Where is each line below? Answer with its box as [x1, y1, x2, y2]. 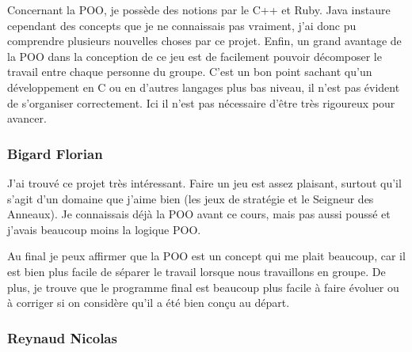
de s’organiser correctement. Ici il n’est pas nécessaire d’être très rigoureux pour [7, 94, 395, 111]
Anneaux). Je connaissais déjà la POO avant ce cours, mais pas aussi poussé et [7, 206, 391, 222]
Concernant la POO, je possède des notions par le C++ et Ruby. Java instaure [7, 2, 391, 17]
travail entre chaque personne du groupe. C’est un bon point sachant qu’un [7, 63, 372, 80]
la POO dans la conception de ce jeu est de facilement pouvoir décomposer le [7, 47, 382, 64]
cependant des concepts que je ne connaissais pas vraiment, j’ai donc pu [7, 17, 357, 33]
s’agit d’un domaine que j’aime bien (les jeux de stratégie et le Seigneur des [7, 190, 374, 206]
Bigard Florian [7, 143, 103, 163]
